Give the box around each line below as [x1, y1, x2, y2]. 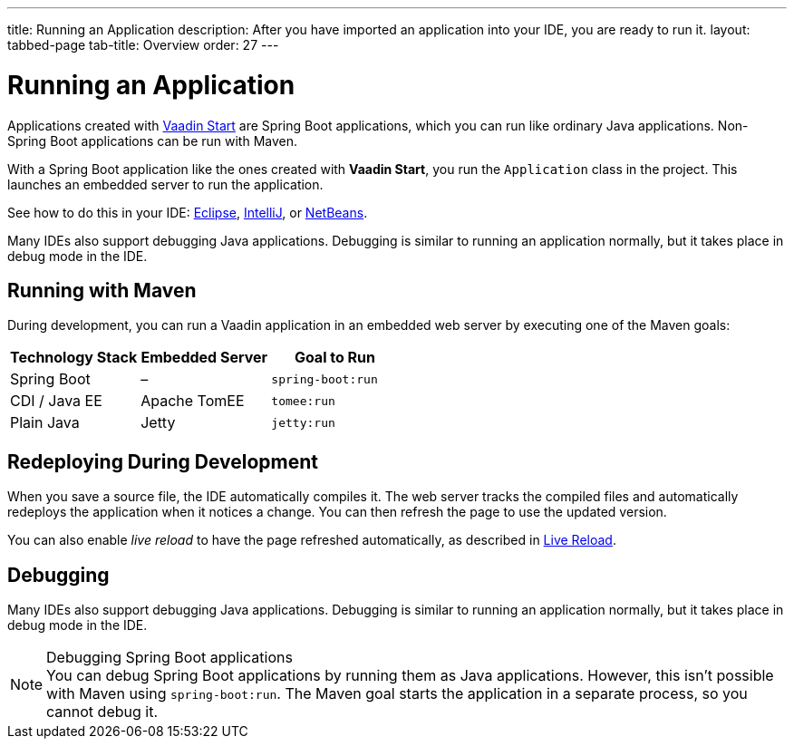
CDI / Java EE [10, 392, 102, 411]
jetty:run [271, 415, 335, 430]
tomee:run [271, 393, 335, 408]
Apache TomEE [140, 392, 245, 411]
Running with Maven [7, 278, 197, 302]
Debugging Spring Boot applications [46, 648, 293, 667]
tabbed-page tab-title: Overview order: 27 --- [7, 37, 279, 53]
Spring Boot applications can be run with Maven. [7, 132, 298, 149]
